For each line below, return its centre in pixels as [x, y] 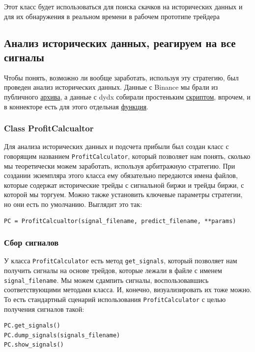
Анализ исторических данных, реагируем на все [120, 42]
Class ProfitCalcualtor [49, 128]
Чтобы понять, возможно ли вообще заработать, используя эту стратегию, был [121, 77]
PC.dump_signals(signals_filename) [62, 335]
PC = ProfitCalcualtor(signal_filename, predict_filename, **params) [120, 221]
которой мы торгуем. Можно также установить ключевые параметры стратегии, [123, 194]
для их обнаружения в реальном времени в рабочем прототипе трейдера [112, 16]
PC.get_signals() [32, 326]
